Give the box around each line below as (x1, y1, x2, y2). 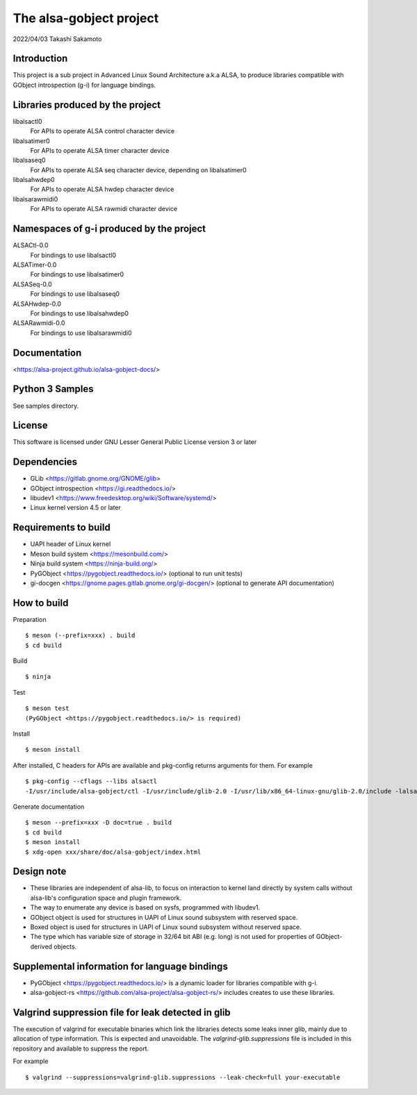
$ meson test (25, 705, 69, 712)
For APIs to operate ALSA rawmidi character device (30, 205, 177, 213)
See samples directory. (13, 402, 79, 410)
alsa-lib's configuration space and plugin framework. (30, 894, 182, 902)
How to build (13, 597, 69, 609)
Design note (13, 866, 67, 878)
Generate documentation (13, 802, 85, 811)
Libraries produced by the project (13, 99, 161, 110)
